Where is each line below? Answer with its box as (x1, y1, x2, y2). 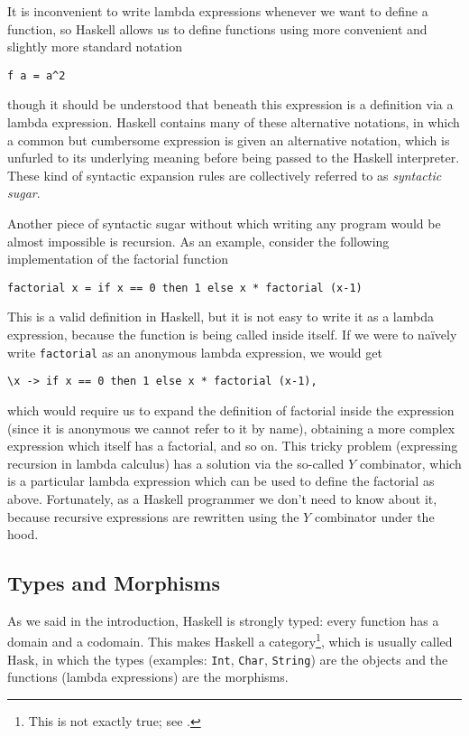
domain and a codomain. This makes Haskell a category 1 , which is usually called (7, 629, 453, 651)
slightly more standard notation (7, 37, 182, 56)
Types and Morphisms (7, 569, 220, 597)
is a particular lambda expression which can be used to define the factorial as (7, 471, 435, 490)
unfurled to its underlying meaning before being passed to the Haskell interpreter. (7, 148, 460, 167)
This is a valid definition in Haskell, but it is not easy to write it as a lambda (7, 307, 434, 326)
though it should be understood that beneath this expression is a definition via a (7, 95, 454, 114)
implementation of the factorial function (7, 249, 229, 268)
